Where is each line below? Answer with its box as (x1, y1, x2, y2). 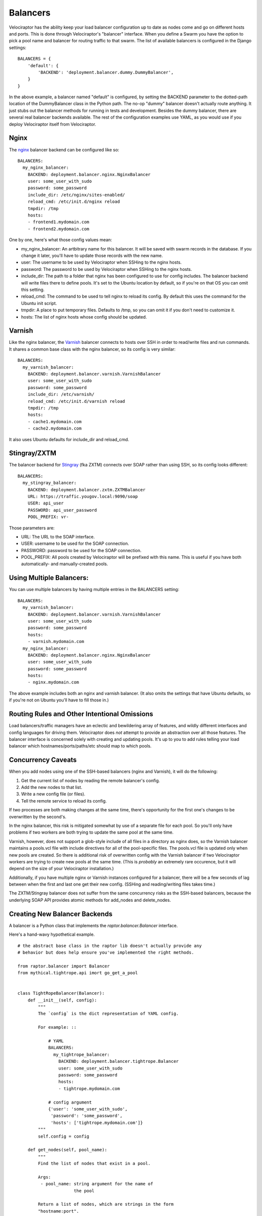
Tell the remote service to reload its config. (21, 798, 107, 804)
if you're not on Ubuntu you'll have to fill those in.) (9, 697, 109, 703)
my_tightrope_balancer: (53, 1052, 110, 1057)
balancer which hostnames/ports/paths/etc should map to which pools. (9, 743, 152, 749)
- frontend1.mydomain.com (27, 219, 90, 225)
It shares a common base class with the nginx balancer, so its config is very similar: (9, 346, 176, 352)
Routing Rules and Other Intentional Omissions (9, 710, 153, 718)
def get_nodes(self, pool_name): (27, 1147, 108, 1153)
